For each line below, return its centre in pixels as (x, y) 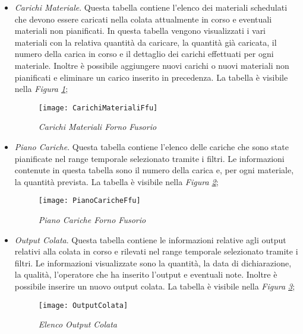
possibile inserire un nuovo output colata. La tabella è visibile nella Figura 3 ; (155, 286)
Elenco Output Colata (78, 324)
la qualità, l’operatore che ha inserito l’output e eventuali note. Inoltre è (146, 274)
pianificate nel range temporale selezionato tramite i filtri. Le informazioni (149, 158)
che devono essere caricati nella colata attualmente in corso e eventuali (143, 19)
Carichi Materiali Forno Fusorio (97, 127)
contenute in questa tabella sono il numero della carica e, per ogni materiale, (154, 170)
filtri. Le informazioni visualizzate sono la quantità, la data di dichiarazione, (153, 263)
